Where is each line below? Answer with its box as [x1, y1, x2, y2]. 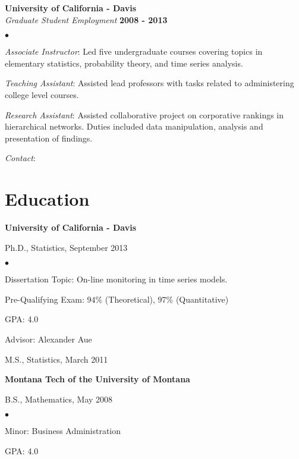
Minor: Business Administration [5, 425, 121, 437]
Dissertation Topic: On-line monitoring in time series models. [5, 273, 228, 285]
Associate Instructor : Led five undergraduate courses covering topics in [5, 45, 263, 58]
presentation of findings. [5, 131, 93, 144]
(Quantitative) [175, 293, 229, 305]
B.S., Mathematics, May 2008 [5, 392, 113, 405]
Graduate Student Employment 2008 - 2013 [5, 13, 168, 26]
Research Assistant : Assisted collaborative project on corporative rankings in [5, 108, 284, 121]
